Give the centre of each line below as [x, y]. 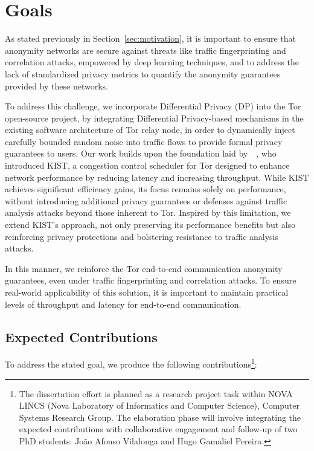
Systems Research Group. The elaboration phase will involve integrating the [160, 417]
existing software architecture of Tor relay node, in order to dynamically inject [150, 130]
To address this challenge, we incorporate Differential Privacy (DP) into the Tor [153, 106]
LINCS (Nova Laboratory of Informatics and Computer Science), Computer [159, 405]
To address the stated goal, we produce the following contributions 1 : [131, 363]
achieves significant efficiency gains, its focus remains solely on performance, [146, 189]
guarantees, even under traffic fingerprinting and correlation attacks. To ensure [151, 280]
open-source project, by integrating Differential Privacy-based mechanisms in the [154, 118]
